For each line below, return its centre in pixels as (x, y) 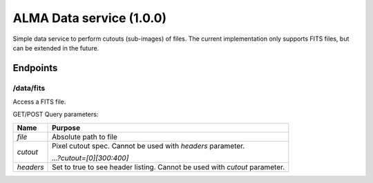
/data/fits (29, 88)
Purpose (66, 128)
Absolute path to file (85, 137)
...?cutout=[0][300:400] (90, 157)
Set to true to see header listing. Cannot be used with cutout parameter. (169, 167)
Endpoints (35, 68)
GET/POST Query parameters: (56, 115)
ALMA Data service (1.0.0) (90, 18)
